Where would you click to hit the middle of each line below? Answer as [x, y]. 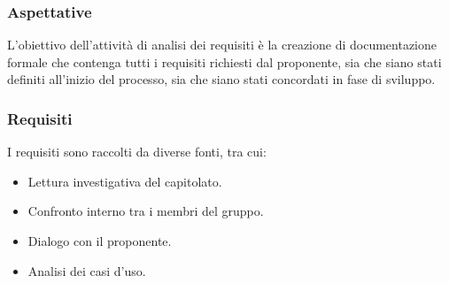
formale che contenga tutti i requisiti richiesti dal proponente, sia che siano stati [224, 61]
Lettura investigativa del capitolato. [125, 181]
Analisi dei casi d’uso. [87, 270]
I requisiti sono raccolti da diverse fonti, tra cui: [137, 152]
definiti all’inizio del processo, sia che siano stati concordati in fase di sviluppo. [221, 79]
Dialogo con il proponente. [100, 241]
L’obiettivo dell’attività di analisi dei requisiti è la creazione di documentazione [222, 45]
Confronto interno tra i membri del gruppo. [146, 211]
